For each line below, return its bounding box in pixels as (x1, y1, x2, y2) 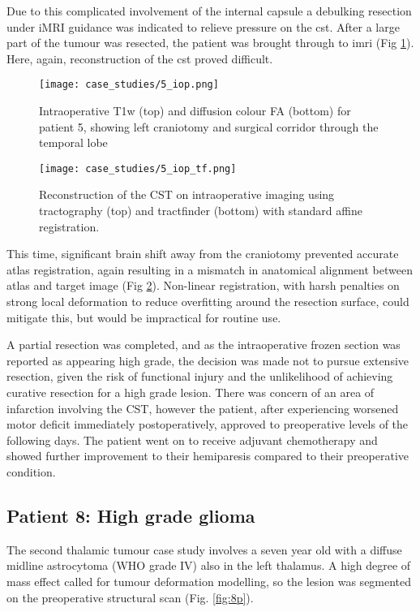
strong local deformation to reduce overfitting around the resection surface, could (6, 293, 409, 310)
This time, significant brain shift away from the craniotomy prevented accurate (6, 245, 399, 262)
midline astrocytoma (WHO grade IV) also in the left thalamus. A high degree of (6, 557, 411, 574)
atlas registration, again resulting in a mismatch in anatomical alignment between (6, 261, 413, 278)
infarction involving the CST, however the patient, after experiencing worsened (6, 399, 399, 416)
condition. (6, 463, 56, 480)
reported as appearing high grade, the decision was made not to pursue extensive (6, 351, 409, 368)
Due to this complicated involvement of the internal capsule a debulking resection (6, 2, 412, 19)
